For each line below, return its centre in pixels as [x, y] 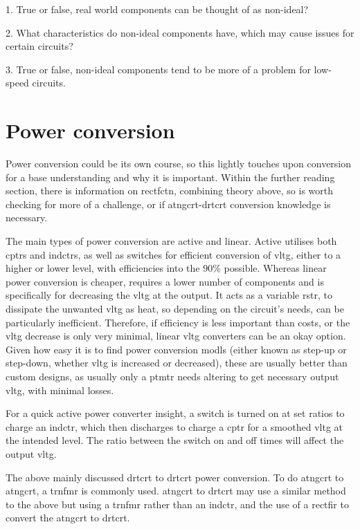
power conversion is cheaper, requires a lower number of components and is [165, 281]
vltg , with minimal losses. [60, 390]
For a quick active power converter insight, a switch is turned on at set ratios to [175, 413]
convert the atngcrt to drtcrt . [68, 518]
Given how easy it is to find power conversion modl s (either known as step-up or [176, 349]
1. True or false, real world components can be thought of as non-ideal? [157, 9]
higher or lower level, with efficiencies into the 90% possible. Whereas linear [166, 268]
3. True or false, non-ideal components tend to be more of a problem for [158, 69]
